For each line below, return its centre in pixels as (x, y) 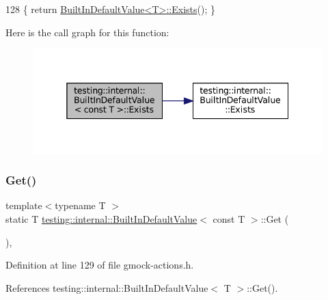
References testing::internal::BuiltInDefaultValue (107, 287)
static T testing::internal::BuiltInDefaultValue (101, 218)
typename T (80, 205)
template (24, 205)
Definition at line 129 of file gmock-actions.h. (100, 265)
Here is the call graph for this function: (87, 32)
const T (229, 218)
